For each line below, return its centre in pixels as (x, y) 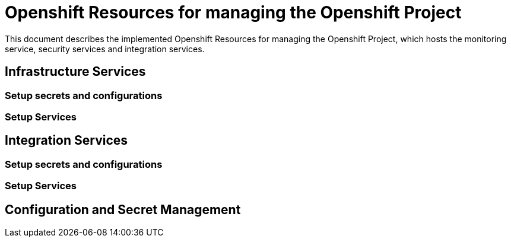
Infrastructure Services (75, 72)
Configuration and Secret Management (123, 209)
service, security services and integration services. (105, 49)
